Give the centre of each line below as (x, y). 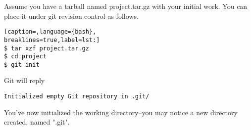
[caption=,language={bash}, (50, 32)
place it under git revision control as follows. (71, 16)
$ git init (22, 65)
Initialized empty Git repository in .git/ (77, 97)
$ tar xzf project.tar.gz (47, 48)
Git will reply (25, 80)
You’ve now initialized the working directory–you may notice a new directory (121, 112)
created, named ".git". (37, 122)
